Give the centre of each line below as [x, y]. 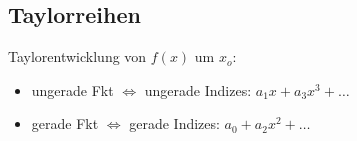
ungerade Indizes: [198, 89]
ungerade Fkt [72, 89]
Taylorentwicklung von [77, 56]
